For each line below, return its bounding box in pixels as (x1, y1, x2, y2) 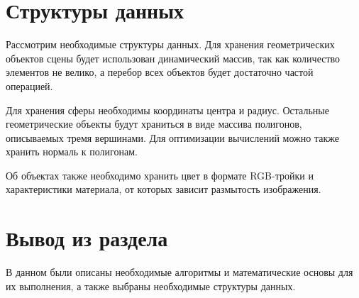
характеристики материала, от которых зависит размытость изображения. (6, 182, 321, 197)
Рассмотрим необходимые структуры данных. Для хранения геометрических (6, 37, 335, 52)
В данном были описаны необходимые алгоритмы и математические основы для (6, 265, 353, 280)
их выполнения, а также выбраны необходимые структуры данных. (6, 278, 296, 293)
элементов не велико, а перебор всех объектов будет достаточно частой (6, 65, 314, 79)
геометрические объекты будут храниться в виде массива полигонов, (6, 116, 302, 131)
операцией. (6, 78, 53, 93)
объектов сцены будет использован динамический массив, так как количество (6, 50, 341, 65)
